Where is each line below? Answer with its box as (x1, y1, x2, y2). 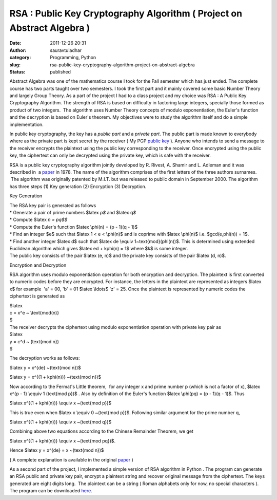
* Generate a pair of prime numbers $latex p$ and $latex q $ (9, 209, 136, 215)
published (50, 68, 71, 75)
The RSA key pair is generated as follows (9, 202, 96, 208)
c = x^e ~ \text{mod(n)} (9, 310, 59, 316)
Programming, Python (50, 54, 96, 61)
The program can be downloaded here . (9, 488, 92, 494)
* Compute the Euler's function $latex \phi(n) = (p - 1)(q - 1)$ (9, 224, 138, 230)
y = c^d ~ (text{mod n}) (9, 338, 59, 344)
